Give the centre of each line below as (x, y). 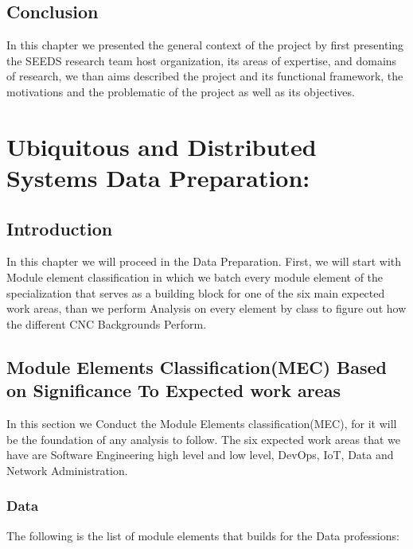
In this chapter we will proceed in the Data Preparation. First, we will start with (204, 261)
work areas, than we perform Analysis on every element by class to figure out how (206, 308)
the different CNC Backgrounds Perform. (107, 323)
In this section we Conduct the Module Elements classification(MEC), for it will (202, 423)
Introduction (60, 228)
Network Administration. (67, 470)
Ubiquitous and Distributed (162, 146)
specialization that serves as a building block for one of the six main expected (196, 292)
